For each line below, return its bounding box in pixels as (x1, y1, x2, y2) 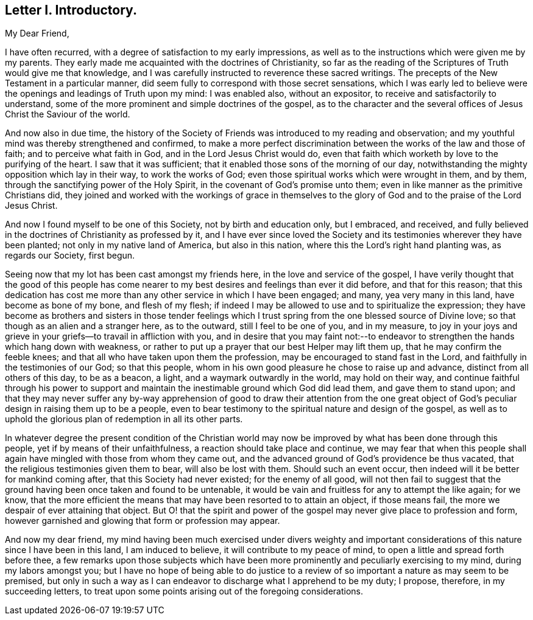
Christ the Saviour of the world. (5, 109, 130, 120)
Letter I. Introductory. (5, 2, 137, 18)
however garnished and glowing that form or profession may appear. (5, 515, 280, 526)
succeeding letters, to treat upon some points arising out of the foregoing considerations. (5, 586, 363, 597)
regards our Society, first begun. (5, 250, 135, 261)
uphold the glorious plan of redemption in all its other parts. (5, 414, 243, 425)
